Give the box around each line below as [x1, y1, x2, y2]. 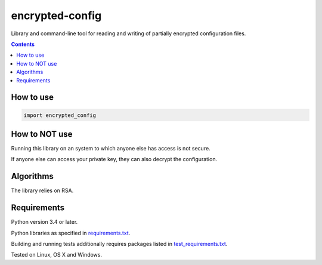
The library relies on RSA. [11, 187, 74, 194]
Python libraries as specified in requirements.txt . [11, 229, 131, 236]
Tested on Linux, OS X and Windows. [11, 251, 103, 258]
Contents [11, 41, 35, 48]
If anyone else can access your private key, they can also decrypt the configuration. [11, 156, 218, 163]
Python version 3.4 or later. [11, 218, 78, 226]
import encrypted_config [23, 112, 97, 119]
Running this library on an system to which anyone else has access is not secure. [11, 145, 211, 152]
